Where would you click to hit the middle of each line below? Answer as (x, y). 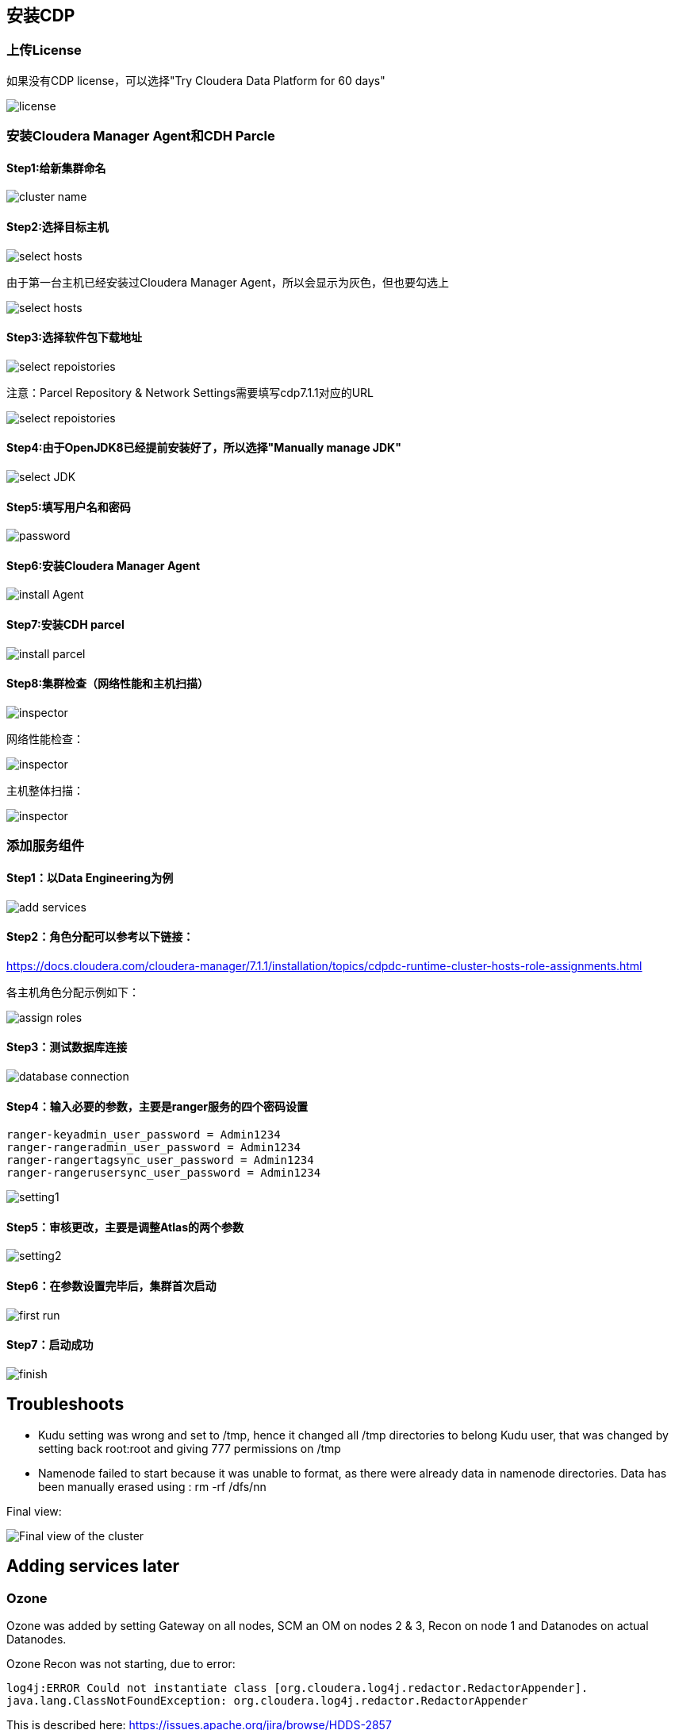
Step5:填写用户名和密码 (69, 507)
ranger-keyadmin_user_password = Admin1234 (144, 1135)
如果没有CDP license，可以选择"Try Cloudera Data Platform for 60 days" (196, 80)
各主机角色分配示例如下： (73, 992)
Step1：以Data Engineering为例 (90, 877)
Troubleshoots (65, 1404)
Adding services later (93, 1566)
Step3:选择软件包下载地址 (75, 337)
